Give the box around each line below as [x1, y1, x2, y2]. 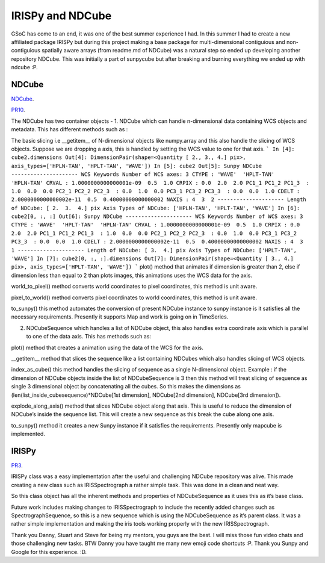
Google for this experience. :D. [11, 548, 87, 555]
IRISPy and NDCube [11, 9, 112, 22]
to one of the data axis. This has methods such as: [26, 333, 152, 340]
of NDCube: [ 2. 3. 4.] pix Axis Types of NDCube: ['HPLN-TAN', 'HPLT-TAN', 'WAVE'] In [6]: [11, 205, 300, 211]
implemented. [11, 431, 45, 438]
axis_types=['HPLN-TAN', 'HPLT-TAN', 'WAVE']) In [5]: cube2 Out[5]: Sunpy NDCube [11, 163, 262, 169]
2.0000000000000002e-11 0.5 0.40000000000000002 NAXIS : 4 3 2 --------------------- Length [11, 196, 306, 203]
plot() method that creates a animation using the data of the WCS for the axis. [11, 344, 204, 351]
